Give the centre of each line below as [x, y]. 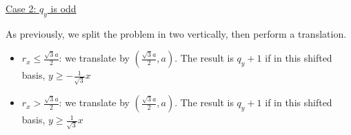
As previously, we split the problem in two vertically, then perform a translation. [176, 33]
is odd [63, 8]
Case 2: [21, 8]
